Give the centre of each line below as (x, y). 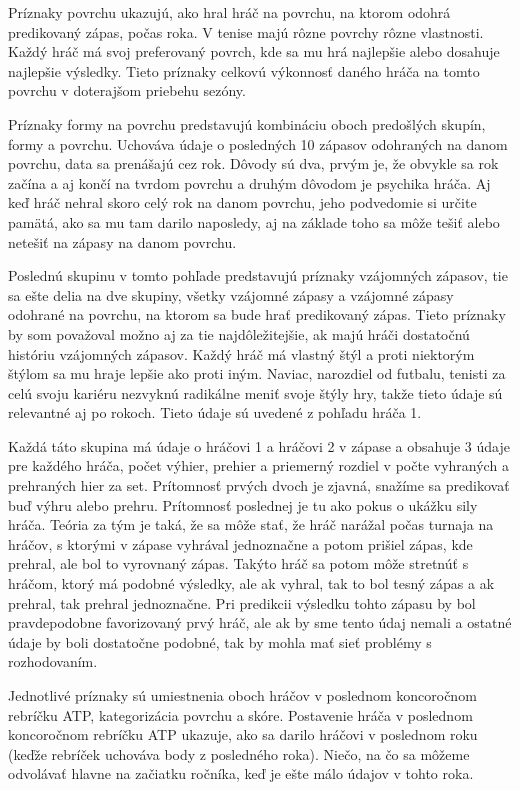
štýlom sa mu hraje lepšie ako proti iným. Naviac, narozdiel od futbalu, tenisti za (257, 373)
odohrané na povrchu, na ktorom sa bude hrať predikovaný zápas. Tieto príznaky (257, 314)
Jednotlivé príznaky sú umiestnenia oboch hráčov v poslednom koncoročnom (242, 695)
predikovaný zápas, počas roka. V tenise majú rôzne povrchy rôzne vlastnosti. (246, 31)
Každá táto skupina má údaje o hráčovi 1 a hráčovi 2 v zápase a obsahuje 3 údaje (259, 445)
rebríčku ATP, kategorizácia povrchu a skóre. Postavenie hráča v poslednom (240, 714)
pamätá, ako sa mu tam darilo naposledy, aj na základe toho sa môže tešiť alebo (254, 221)
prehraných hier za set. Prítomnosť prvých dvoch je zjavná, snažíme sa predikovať (259, 485)
